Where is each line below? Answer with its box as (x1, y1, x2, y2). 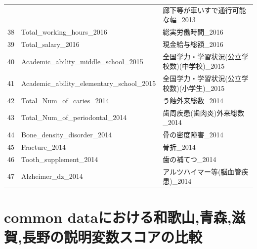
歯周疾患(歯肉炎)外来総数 (163, 107, 245, 118)
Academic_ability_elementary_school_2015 (21, 78, 156, 88)
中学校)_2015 (182, 61, 225, 71)
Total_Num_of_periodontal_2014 (21, 112, 127, 123)
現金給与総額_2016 (163, 39, 223, 49)
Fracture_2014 (21, 141, 66, 152)
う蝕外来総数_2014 (163, 95, 223, 105)
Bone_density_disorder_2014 (21, 129, 112, 140)
